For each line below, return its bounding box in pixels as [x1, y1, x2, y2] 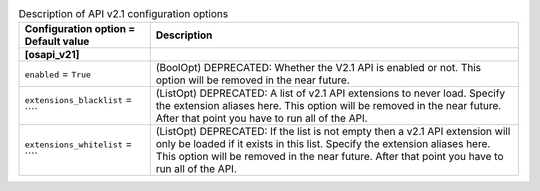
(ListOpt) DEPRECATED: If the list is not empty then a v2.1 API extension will [155, 125, 511, 139]
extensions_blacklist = [24, 93, 133, 107]
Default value [24, 35, 90, 49]
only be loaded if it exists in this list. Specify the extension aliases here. [155, 137, 491, 151]
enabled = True [24, 67, 92, 81]
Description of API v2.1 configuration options [18, 7, 229, 21]
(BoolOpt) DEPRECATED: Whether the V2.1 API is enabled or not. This [155, 61, 482, 75]
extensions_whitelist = [24, 137, 133, 151]
